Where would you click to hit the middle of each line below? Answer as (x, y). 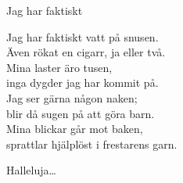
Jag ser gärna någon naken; (72, 97)
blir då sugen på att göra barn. (81, 113)
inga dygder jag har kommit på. (83, 83)
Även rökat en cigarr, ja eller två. (86, 52)
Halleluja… (31, 170)
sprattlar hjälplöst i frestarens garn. (92, 144)
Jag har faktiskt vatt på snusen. (83, 36)
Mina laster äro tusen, (59, 67)
